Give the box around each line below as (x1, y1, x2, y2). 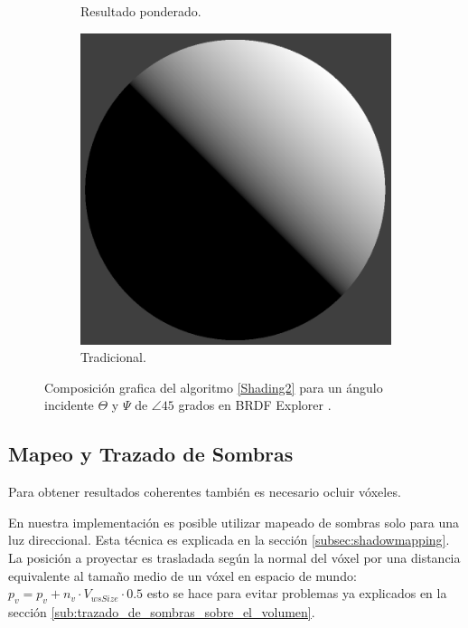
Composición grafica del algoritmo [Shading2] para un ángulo (44, 377, 383, 396)
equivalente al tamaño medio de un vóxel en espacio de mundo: (8, 566, 357, 585)
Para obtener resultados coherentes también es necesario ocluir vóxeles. (8, 482, 401, 501)
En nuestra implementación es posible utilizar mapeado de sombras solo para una (8, 512, 459, 531)
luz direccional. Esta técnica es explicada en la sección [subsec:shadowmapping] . (8, 530, 450, 549)
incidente (44, 395, 94, 414)
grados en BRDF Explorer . (178, 395, 332, 414)
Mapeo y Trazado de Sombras (8, 440, 294, 468)
